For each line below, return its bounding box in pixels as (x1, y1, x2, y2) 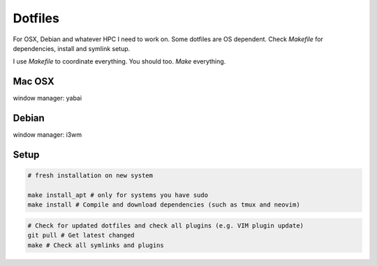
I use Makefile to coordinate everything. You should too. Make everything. (13, 57, 226, 66)
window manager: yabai (13, 94, 82, 103)
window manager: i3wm (13, 131, 82, 139)
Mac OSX (13, 75, 55, 87)
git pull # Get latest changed (27, 231, 135, 239)
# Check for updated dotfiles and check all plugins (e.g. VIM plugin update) (27, 221, 304, 230)
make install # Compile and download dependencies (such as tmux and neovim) (27, 201, 300, 209)
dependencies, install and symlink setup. (13, 44, 131, 52)
